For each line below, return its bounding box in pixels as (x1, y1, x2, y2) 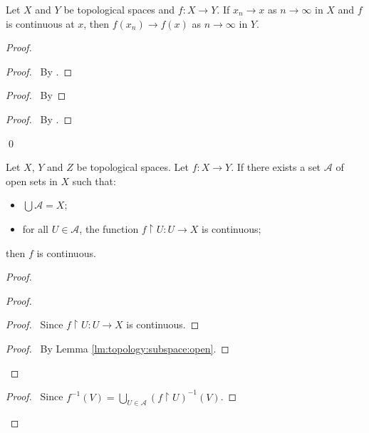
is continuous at (6, 16, 75, 31)
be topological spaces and (63, 2, 175, 16)
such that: (72, 173, 116, 188)
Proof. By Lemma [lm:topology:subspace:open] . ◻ (6, 340, 229, 355)
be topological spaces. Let (76, 160, 189, 174)
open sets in (6, 173, 58, 188)
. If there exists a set (231, 160, 321, 174)
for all (22, 221, 49, 236)
